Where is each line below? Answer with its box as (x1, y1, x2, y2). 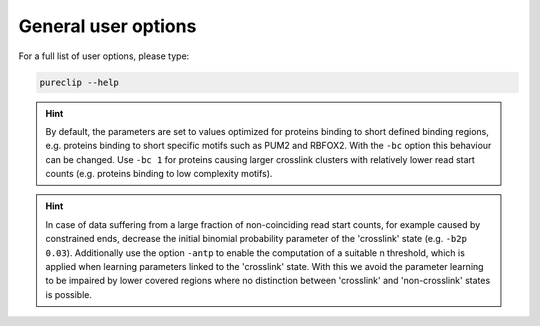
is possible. (45, 288, 93, 300)
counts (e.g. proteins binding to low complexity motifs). (45, 168, 273, 180)
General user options (18, 15, 197, 37)
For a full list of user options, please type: (18, 50, 190, 62)
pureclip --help (39, 76, 120, 88)
